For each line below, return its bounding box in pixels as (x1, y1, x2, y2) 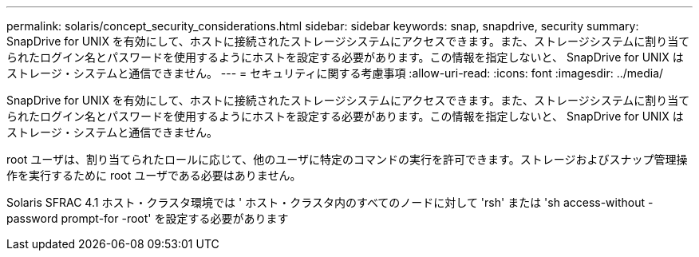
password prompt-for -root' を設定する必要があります (6, 212, 289, 225)
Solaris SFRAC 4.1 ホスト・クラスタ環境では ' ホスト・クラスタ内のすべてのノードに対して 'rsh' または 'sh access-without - (6, 196, 654, 209)
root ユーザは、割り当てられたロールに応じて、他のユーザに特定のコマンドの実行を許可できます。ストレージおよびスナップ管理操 (6, 152, 688, 166)
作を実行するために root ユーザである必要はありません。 (6, 168, 302, 182)
